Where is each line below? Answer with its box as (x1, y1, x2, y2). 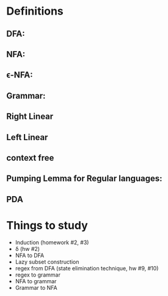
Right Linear (6, 111, 54, 122)
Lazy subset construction (15, 258, 79, 266)
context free (6, 152, 54, 163)
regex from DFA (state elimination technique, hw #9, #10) (15, 264, 159, 272)
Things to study (6, 218, 89, 232)
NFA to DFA (15, 252, 45, 259)
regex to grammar (15, 271, 61, 278)
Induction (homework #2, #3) (15, 239, 89, 246)
